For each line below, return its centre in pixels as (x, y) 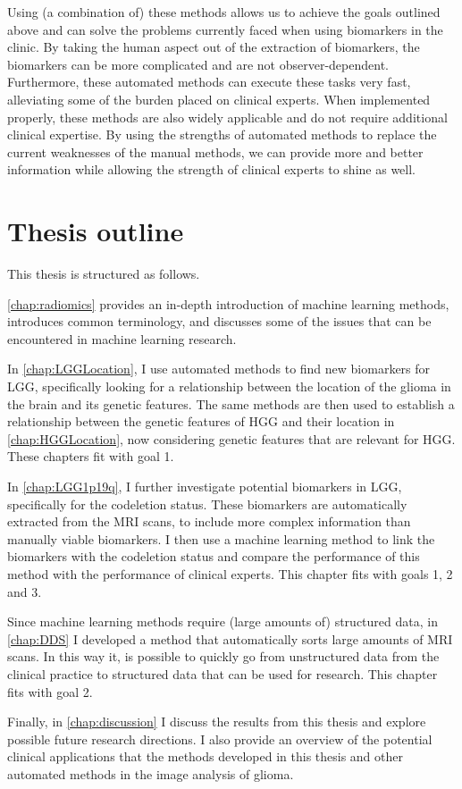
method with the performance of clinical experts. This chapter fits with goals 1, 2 (230, 573)
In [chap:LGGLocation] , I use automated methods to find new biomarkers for (219, 369)
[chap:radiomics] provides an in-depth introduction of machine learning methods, (228, 303)
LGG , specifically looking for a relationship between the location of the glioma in (229, 386)
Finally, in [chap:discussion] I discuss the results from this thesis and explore (217, 722)
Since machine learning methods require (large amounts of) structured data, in (223, 621)
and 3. (25, 591)
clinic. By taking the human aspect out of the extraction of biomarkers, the (214, 47)
